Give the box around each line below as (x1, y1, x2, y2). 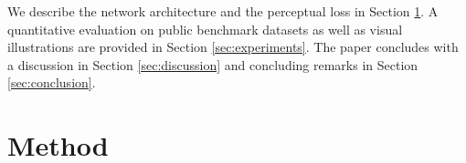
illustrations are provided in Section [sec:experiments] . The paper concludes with (7, 37, 459, 56)
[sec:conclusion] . (7, 73, 96, 92)
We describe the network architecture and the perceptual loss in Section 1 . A (7, 2, 439, 20)
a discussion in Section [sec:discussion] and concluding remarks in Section (7, 55, 418, 74)
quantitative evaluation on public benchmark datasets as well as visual (7, 19, 403, 38)
